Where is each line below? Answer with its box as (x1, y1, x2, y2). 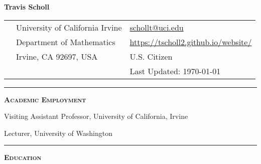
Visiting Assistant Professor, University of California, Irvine (4, 111, 188, 121)
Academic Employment (4, 94, 86, 104)
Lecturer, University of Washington (4, 127, 112, 138)
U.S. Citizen (129, 50, 173, 62)
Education (4, 152, 42, 162)
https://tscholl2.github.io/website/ (129, 36, 252, 48)
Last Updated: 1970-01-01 (129, 65, 221, 77)
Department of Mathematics (16, 36, 115, 48)
